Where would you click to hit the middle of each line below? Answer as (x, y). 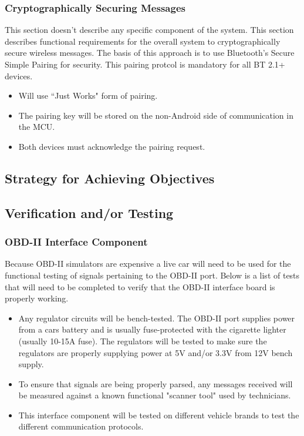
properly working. (37, 298)
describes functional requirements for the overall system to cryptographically (143, 41)
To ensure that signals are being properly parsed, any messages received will (156, 383)
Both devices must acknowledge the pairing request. (112, 146)
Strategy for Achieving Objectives (110, 178)
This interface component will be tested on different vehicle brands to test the (159, 415)
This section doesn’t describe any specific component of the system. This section (149, 30)
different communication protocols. (81, 426)
